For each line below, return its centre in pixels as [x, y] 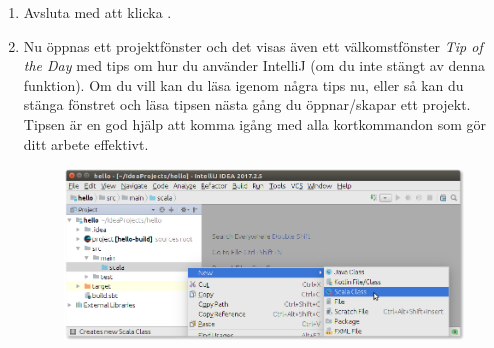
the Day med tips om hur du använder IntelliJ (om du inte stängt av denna [254, 65]
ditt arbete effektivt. [86, 143]
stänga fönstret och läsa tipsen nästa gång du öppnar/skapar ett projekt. [247, 104]
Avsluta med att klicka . [97, 12]
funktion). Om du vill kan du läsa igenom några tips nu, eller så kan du [243, 84]
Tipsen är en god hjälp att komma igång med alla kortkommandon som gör [255, 123]
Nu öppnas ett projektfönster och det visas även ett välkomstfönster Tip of [253, 45]
